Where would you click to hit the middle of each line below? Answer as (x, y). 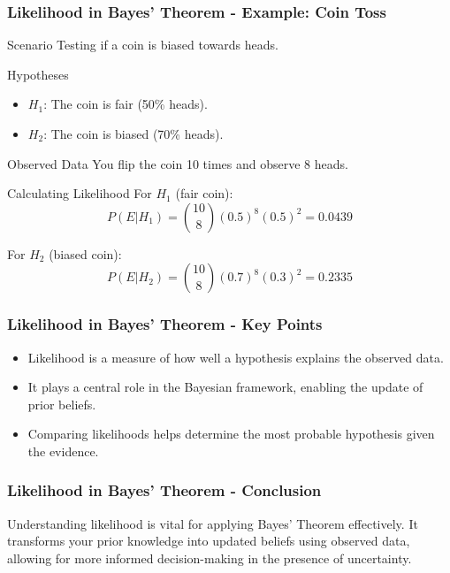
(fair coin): (204, 193)
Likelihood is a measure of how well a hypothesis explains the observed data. (236, 357)
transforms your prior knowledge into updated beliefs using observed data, (209, 541)
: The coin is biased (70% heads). (133, 134)
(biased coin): (85, 253)
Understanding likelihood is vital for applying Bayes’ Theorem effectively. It (213, 523)
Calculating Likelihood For (80, 193)
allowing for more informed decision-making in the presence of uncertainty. (210, 558)
